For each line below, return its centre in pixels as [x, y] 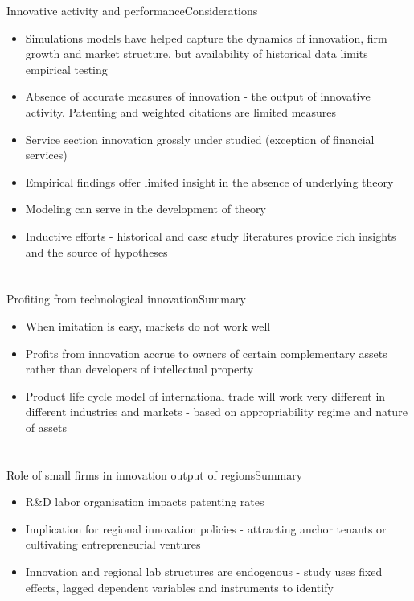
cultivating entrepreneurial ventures [113, 544]
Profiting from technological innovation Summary [126, 299]
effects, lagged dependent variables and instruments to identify [179, 587]
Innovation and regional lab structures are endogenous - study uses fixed [204, 572]
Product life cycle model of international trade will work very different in [205, 395]
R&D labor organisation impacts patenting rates [145, 502]
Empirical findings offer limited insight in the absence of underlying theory [209, 181]
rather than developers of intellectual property [139, 369]
